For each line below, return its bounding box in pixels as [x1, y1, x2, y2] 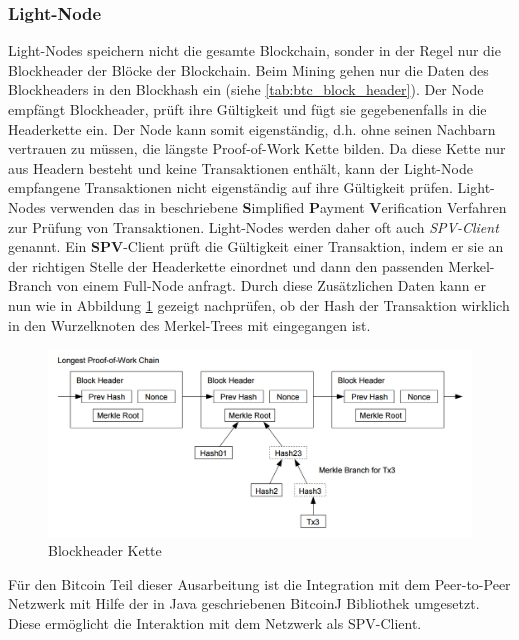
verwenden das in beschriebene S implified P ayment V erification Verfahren [50, 196, 507, 217]
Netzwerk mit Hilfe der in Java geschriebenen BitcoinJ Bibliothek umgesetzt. [8, 593, 480, 614]
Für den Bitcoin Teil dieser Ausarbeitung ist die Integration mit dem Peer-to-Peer [8, 573, 511, 594]
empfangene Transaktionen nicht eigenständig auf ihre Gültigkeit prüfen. [8, 177, 453, 198]
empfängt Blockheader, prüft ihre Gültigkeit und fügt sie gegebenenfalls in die [8, 99, 487, 119]
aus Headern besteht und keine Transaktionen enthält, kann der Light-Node [8, 157, 473, 178]
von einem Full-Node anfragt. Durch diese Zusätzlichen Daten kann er [56, 275, 486, 296]
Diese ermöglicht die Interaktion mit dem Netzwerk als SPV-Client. [8, 613, 422, 634]
